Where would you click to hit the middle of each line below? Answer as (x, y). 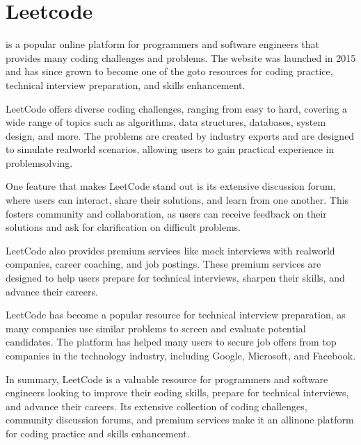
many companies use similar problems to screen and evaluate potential (156, 328)
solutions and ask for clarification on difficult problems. (123, 227)
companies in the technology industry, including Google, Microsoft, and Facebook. (181, 355)
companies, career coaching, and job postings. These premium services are (163, 264)
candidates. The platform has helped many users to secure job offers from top (171, 342)
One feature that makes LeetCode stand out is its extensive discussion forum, (171, 186)
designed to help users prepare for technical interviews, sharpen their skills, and (175, 278)
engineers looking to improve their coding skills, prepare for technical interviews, (177, 393)
